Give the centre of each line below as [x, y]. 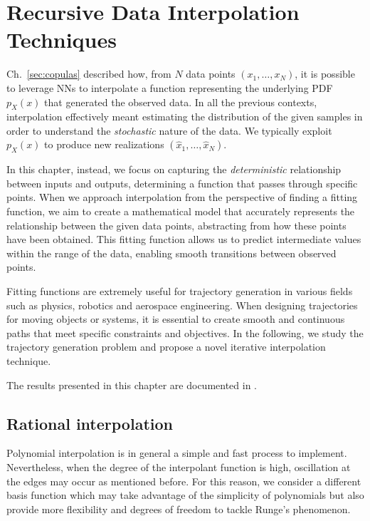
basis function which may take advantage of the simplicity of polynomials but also [185, 495]
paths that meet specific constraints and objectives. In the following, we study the [185, 332]
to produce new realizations [104, 144]
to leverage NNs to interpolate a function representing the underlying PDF [170, 87]
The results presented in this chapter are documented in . [132, 385]
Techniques [62, 40]
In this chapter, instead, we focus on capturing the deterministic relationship [174, 169]
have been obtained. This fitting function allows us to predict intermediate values [184, 239]
